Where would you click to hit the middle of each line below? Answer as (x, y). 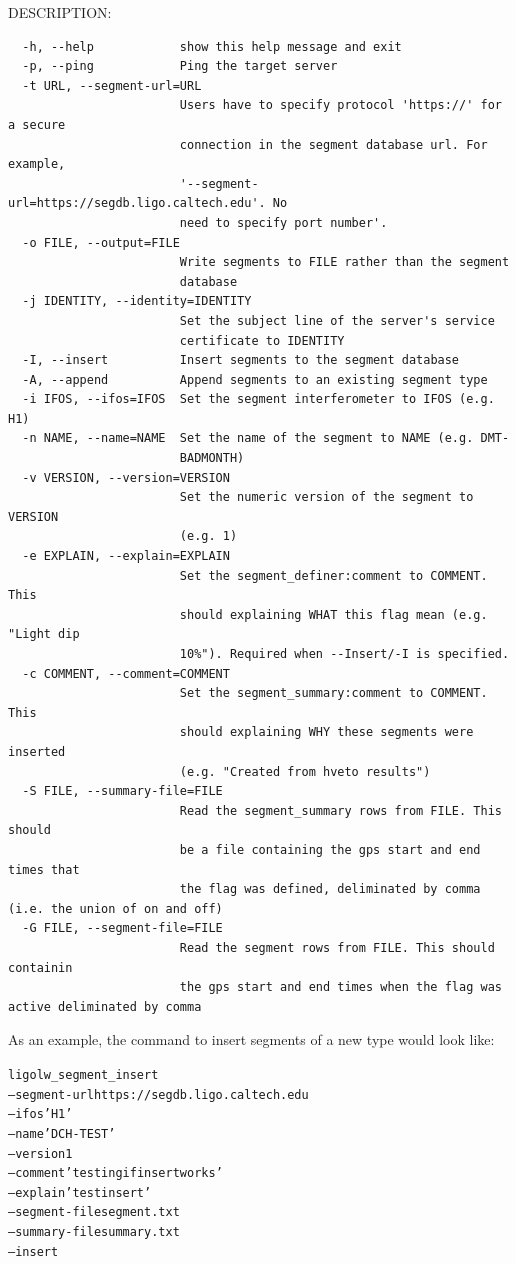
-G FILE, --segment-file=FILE (122, 928)
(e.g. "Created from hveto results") (305, 771)
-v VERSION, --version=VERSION (126, 477)
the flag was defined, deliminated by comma (330, 889)
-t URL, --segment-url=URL (112, 85)
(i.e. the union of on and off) (115, 908)
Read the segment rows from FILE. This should (337, 947)
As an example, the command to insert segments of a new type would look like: (251, 1039)
